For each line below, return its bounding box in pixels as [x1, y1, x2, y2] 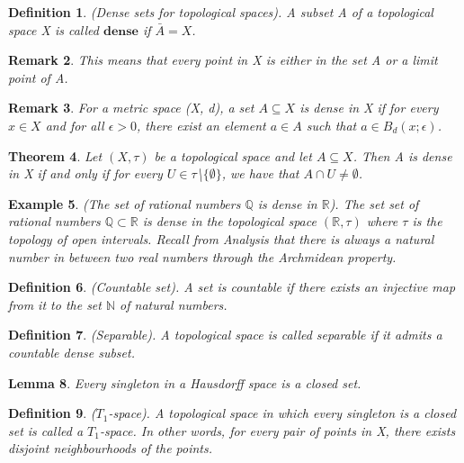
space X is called [8, 20, 99, 39]
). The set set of [329, 194, 419, 213]
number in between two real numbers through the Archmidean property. [8, 247, 397, 266]
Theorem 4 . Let [8, 146, 103, 165]
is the [412, 212, 442, 231]
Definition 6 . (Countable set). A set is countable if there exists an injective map [8, 277, 456, 296]
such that [306, 115, 357, 134]
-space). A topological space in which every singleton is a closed [108, 404, 457, 422]
